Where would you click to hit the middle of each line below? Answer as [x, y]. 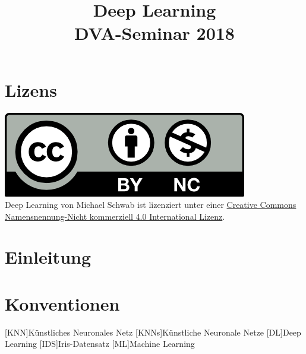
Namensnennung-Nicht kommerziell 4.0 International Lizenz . [115, 216]
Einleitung [48, 257]
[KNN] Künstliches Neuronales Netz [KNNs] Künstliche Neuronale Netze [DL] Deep [153, 332]
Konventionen [62, 303]
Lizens [31, 89]
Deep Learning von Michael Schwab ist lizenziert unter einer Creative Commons [151, 205]
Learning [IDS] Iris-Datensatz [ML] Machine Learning [100, 344]
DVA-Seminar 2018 [154, 33]
